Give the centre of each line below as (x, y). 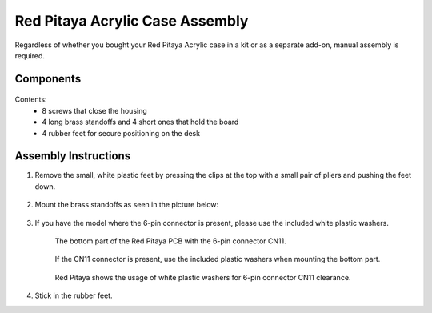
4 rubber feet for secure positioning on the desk (121, 133)
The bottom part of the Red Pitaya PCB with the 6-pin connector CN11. (171, 241)
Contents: (31, 99)
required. (30, 55)
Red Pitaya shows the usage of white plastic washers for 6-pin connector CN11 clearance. (203, 277)
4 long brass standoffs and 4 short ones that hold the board (140, 122)
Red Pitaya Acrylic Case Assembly (132, 21)
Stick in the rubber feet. (74, 295)
